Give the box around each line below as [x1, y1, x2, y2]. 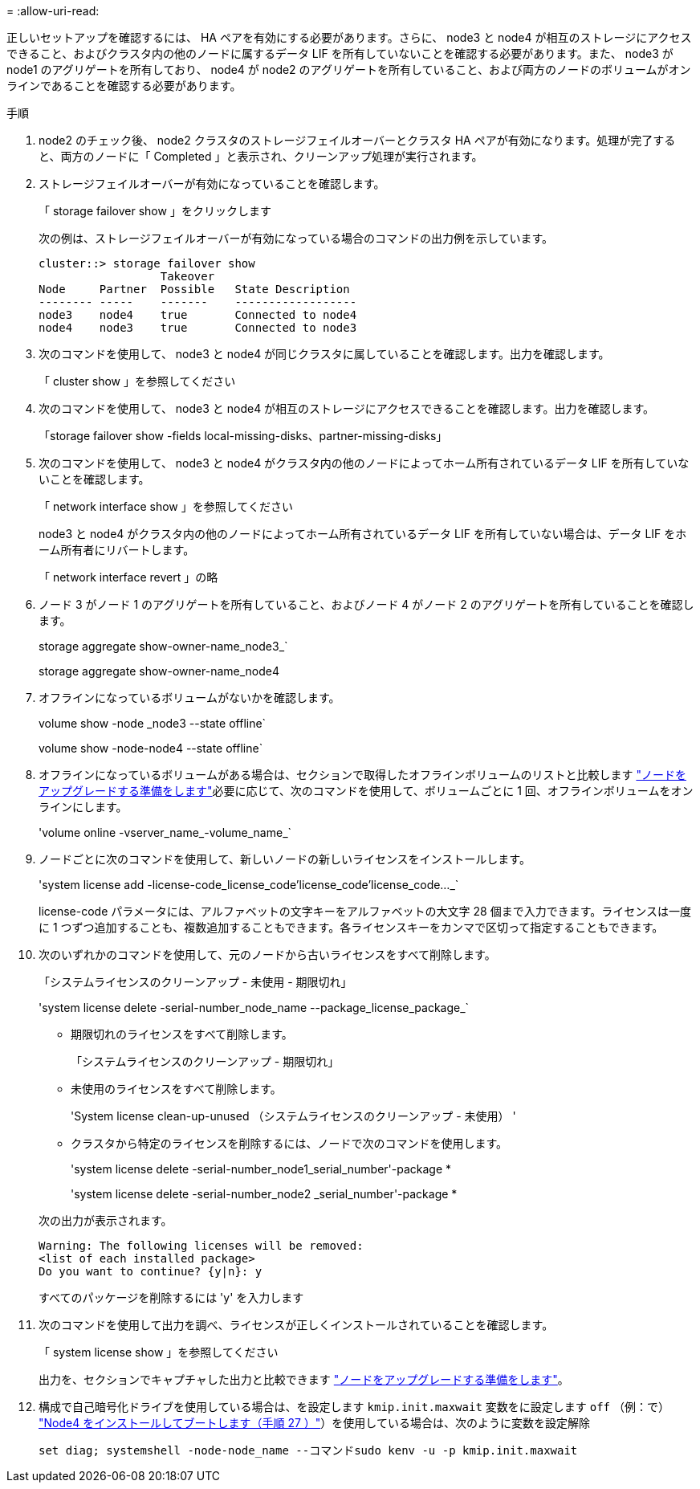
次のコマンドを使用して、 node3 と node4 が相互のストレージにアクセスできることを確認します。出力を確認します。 [39, 402, 655, 415]
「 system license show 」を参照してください [39, 1345, 279, 1359]
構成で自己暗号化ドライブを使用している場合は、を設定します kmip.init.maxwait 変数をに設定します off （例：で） [39, 1400, 669, 1414]
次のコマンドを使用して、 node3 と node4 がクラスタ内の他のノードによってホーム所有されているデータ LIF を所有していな [39, 456, 690, 470]
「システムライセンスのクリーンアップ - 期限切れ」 [71, 1055, 340, 1068]
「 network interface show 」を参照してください [39, 500, 293, 513]
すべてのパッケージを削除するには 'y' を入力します [39, 1291, 304, 1304]
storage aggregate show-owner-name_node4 [39, 664, 280, 678]
